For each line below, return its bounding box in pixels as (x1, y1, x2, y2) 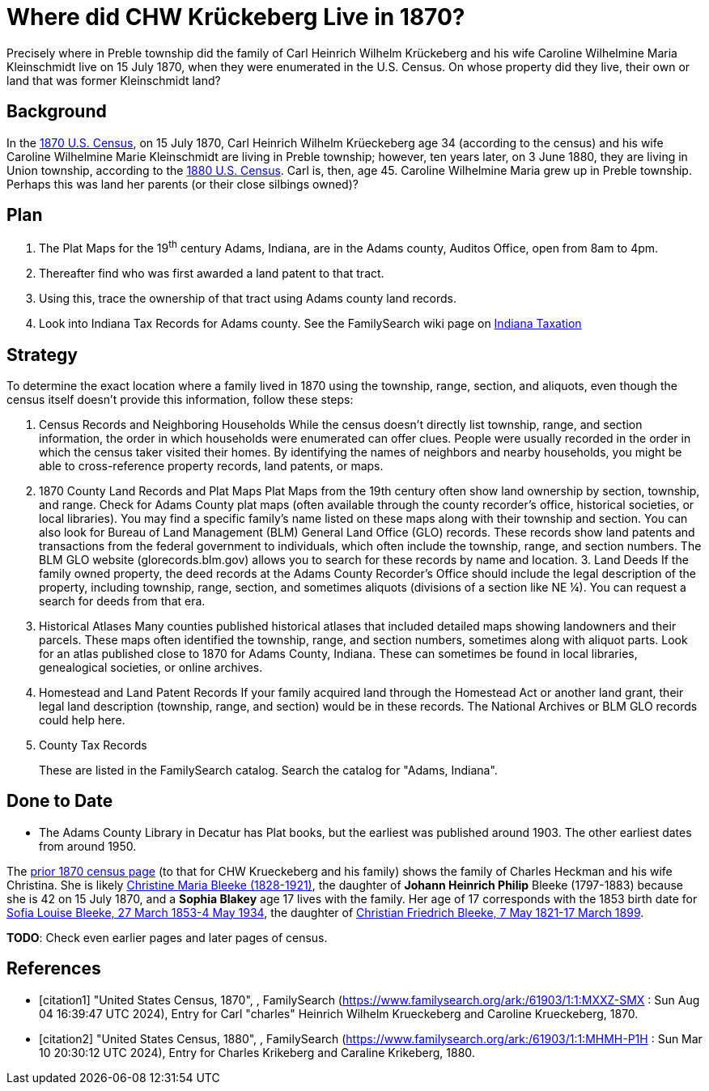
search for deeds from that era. (39, 593, 206, 608)
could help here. (39, 712, 125, 727)
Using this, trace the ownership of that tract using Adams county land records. (39, 291, 457, 306)
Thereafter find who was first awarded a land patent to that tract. (39, 266, 384, 281)
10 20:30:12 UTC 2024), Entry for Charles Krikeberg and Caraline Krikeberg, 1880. (39, 1045, 475, 1059)
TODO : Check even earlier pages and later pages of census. (6, 930, 328, 945)
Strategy (6, 344, 78, 365)
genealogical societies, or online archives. (39, 660, 263, 674)
